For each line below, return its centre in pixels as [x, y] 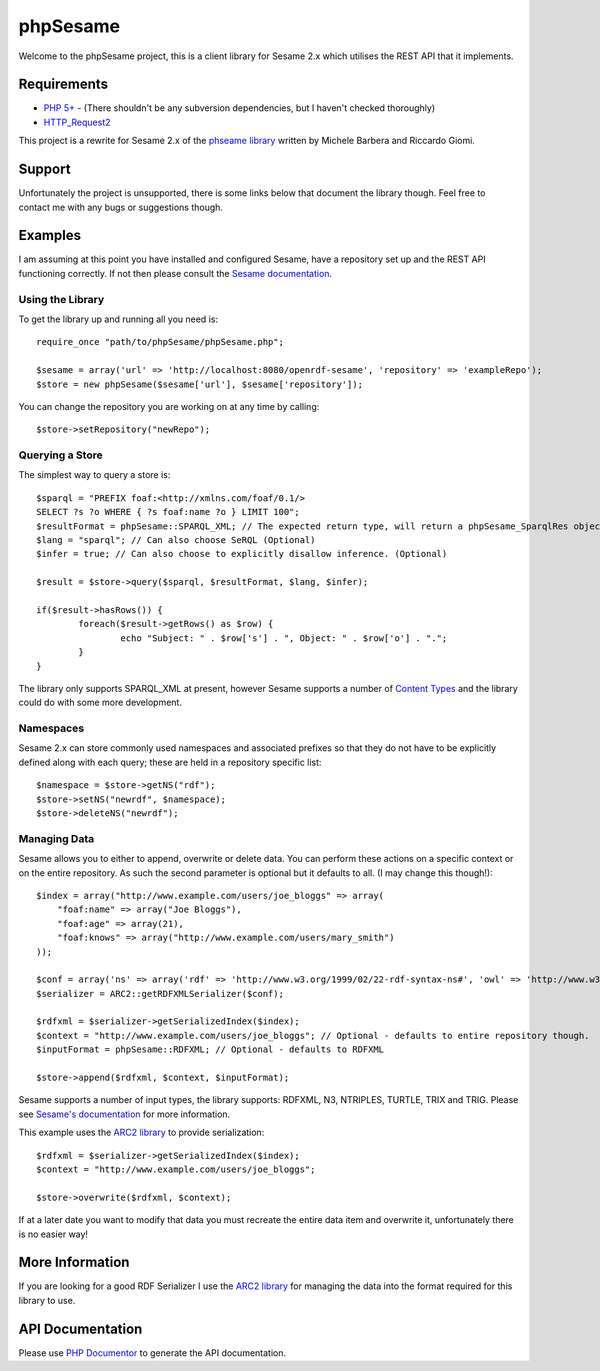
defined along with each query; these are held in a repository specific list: [170, 762]
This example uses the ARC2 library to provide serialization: [141, 1132]
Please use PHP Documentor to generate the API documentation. [152, 1352]
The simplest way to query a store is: [94, 475]
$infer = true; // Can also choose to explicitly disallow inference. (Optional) [242, 554]
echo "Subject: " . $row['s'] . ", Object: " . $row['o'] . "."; [284, 638]
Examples [50, 235]
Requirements [63, 84]
